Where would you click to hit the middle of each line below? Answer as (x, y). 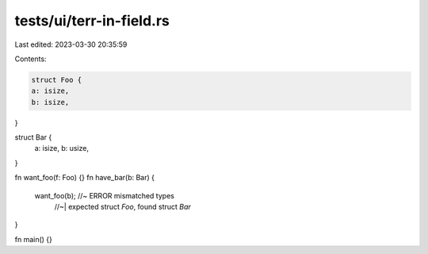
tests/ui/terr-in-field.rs (92, 21)
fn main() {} (34, 239)
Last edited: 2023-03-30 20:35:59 (71, 44)
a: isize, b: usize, (61, 148)
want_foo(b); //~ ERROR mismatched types (104, 195)
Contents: (31, 59)
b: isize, (50, 102)
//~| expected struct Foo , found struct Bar (123, 207)
